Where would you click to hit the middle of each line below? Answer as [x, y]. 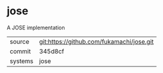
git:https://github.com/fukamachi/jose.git [96, 41]
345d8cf [52, 51]
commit [20, 51]
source [19, 41]
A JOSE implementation [36, 28]
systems [21, 61]
